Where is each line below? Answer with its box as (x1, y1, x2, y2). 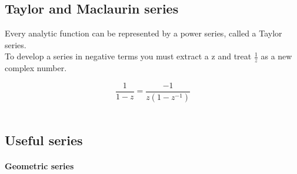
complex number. (5, 62, 67, 74)
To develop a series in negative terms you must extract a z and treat (5, 50, 252, 62)
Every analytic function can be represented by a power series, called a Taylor (5, 27, 282, 39)
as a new (261, 50, 292, 62)
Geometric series (5, 159, 74, 172)
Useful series (5, 130, 83, 149)
